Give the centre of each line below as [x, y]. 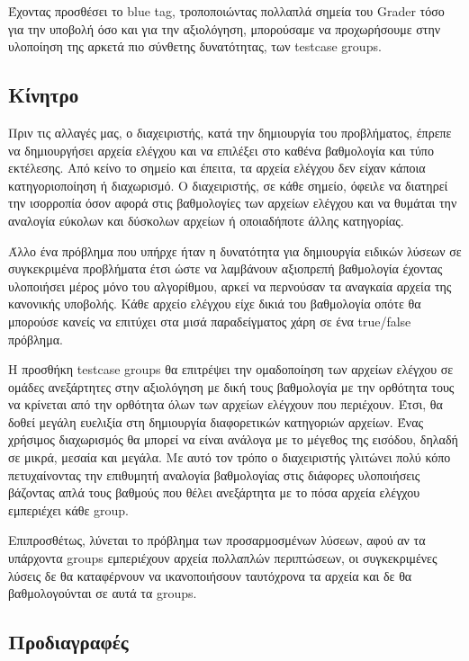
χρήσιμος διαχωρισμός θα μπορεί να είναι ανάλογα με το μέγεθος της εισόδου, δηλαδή [233, 439]
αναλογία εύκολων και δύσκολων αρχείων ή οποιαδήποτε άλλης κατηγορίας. [206, 220]
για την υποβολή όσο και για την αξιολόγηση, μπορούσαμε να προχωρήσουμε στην [225, 28]
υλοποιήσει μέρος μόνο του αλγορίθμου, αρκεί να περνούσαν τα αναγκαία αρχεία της [230, 286]
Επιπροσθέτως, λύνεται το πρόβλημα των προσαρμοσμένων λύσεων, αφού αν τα [217, 540]
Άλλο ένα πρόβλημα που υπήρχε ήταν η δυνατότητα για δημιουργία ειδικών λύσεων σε [235, 250]
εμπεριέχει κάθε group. [68, 509]
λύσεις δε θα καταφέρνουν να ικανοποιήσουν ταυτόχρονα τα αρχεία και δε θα [210, 575]
